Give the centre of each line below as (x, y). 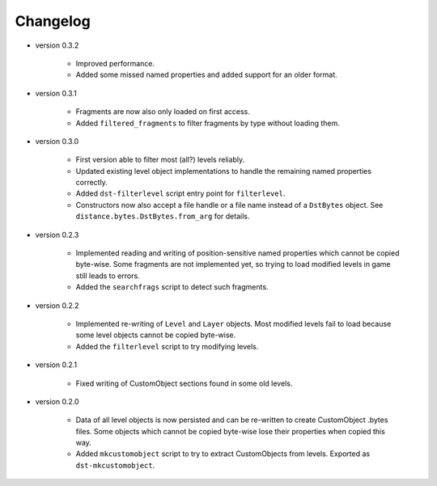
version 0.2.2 (57, 305)
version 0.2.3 (57, 235)
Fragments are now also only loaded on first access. (163, 112)
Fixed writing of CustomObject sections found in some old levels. (184, 383)
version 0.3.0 (57, 141)
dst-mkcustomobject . (115, 465)
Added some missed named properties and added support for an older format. (206, 75)
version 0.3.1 (56, 93)
